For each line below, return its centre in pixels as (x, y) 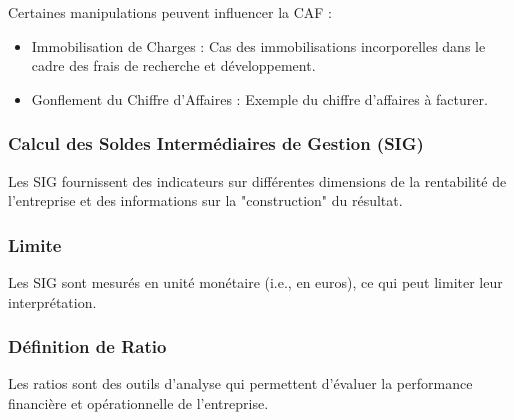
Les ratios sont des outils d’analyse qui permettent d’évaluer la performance (240, 383)
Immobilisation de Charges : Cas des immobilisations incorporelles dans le (258, 45)
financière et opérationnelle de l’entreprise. (138, 403)
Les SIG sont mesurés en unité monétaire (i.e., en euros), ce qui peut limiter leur (255, 282)
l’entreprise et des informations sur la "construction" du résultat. (205, 200)
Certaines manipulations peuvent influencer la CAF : (170, 12)
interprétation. (52, 301)
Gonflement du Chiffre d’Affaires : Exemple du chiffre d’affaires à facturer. (259, 98)
